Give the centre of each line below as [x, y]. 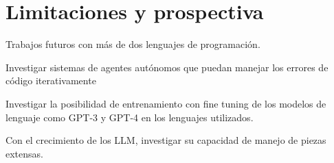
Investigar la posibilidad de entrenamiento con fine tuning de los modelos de [166, 103]
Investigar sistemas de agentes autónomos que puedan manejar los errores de [167, 67]
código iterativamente [51, 80]
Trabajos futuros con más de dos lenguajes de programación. [133, 44]
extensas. [24, 153]
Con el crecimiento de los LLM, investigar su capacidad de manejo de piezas [166, 140]
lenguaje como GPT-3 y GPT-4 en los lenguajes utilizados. [130, 117]
